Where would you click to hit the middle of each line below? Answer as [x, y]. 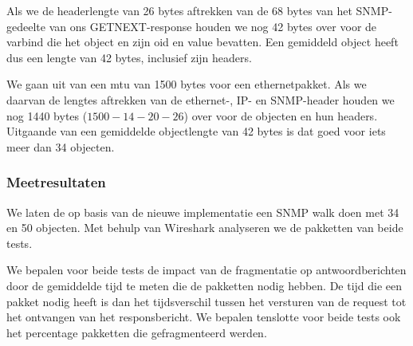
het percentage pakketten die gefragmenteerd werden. [137, 332]
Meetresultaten [56, 182]
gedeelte [26, 26]
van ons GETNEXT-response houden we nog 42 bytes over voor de [213, 26]
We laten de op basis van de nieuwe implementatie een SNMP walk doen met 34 [203, 212]
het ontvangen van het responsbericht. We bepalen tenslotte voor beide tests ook [204, 317]
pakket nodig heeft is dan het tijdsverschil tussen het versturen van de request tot [206, 301]
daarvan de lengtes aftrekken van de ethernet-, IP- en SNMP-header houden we [201, 99]
